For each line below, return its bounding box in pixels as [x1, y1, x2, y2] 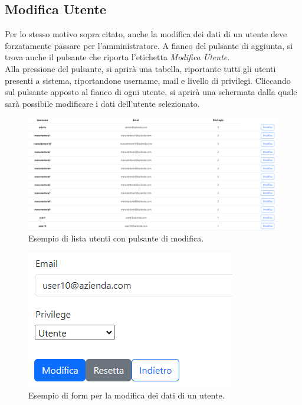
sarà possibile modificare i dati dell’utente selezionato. [5, 97, 200, 109]
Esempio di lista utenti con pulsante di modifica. [28, 232, 204, 244]
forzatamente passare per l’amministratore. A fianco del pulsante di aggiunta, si [5, 39, 293, 51]
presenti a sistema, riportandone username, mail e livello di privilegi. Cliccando [5, 74, 291, 86]
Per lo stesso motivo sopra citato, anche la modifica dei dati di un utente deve [5, 28, 287, 40]
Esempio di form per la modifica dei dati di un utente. [28, 388, 225, 401]
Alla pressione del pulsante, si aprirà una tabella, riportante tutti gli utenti [5, 62, 276, 74]
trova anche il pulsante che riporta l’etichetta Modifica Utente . [5, 51, 230, 63]
